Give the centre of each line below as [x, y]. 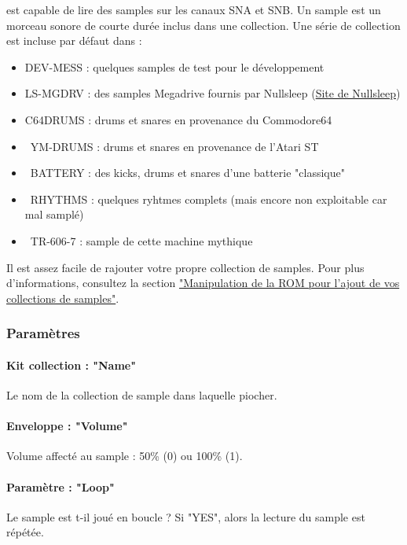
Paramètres [43, 333]
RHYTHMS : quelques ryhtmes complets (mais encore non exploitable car [209, 199]
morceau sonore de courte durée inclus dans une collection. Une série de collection [203, 25]
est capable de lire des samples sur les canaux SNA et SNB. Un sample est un [194, 9]
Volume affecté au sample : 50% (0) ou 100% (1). [125, 456]
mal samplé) [54, 214]
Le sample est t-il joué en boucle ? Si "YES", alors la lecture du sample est [186, 516]
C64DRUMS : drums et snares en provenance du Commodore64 [178, 119]
